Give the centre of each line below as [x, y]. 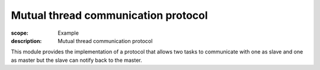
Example [68, 33]
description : [26, 41]
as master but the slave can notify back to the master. [76, 60]
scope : [20, 33]
